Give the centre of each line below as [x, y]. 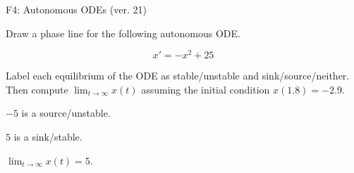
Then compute [37, 89]
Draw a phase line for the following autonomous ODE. [123, 33]
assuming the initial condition [206, 89]
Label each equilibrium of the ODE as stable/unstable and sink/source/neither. [178, 76]
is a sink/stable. [48, 137]
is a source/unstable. [66, 113]
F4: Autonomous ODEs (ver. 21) [76, 9]
